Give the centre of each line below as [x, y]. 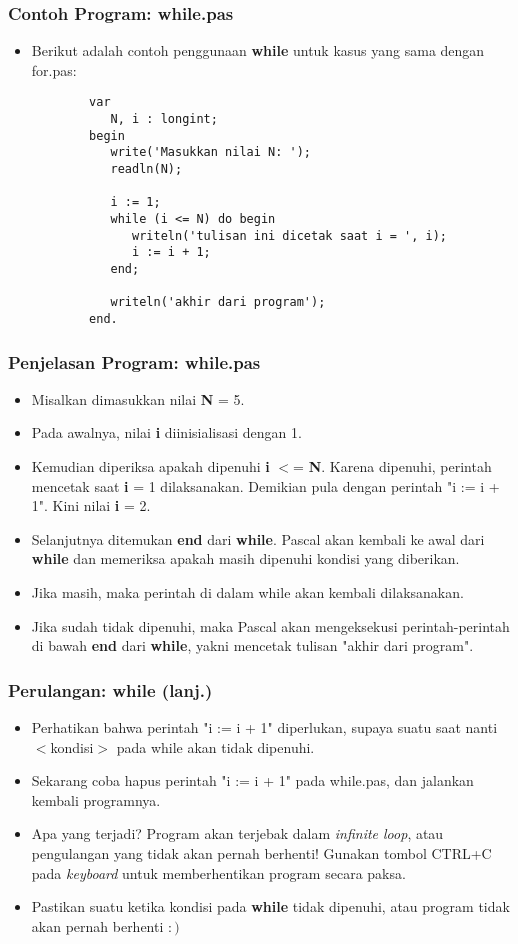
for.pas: [54, 69]
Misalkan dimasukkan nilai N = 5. [138, 398]
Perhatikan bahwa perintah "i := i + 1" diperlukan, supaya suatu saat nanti [264, 726]
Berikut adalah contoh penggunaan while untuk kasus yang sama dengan [258, 50]
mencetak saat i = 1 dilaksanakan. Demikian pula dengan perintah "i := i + [265, 485]
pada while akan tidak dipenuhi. [215, 746]
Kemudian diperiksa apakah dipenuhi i [150, 466]
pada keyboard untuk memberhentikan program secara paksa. [218, 872]
